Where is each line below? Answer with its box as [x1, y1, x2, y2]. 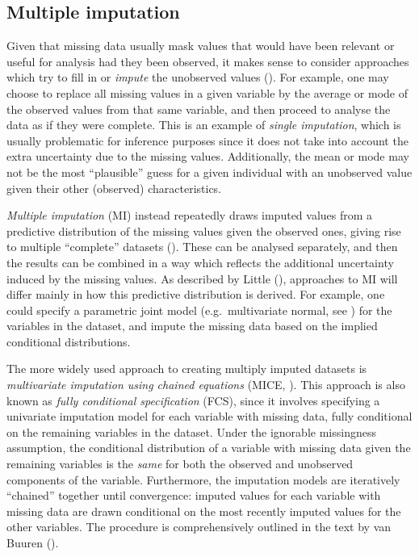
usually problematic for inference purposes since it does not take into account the [6, 132, 409, 149]
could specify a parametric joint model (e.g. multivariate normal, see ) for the [6, 301, 392, 318]
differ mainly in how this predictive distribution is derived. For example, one [6, 286, 385, 303]
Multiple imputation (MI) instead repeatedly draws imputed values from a [6, 207, 373, 224]
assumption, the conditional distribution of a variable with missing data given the [6, 439, 411, 456]
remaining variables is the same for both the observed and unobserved [6, 455, 354, 472]
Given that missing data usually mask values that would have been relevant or [6, 37, 395, 54]
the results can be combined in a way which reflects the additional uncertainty [6, 253, 394, 270]
